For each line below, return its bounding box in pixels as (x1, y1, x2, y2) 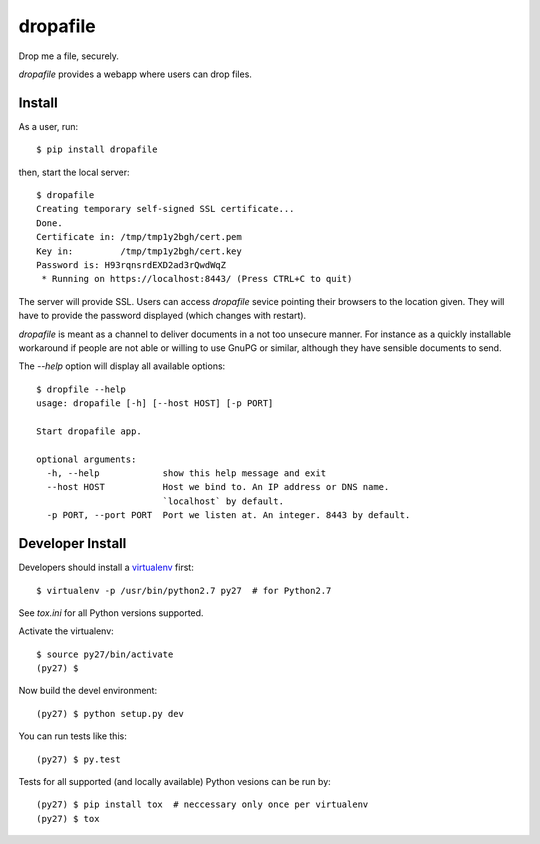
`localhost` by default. (162, 495, 285, 507)
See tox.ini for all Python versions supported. (18, 606, 204, 619)
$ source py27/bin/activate (36, 648, 174, 660)
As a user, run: (18, 120, 79, 132)
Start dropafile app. (36, 425, 142, 437)
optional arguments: (36, 453, 137, 465)
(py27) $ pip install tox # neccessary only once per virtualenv (36, 799, 369, 810)
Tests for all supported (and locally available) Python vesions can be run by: (18, 776, 332, 788)
